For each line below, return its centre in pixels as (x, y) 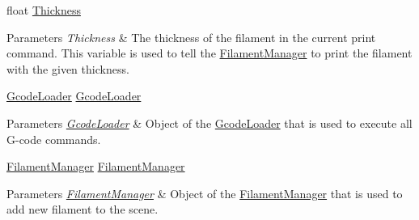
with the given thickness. (68, 68)
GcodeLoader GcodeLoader (74, 96)
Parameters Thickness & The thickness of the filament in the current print (191, 37)
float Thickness (44, 10)
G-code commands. (54, 139)
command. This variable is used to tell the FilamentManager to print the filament (209, 53)
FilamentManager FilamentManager (96, 166)
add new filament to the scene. (83, 209)
